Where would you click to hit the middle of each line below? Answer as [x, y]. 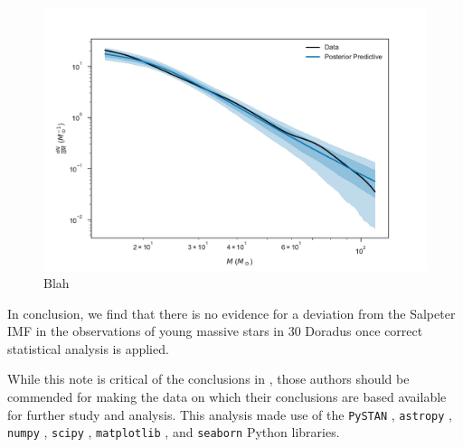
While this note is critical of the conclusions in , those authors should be [208, 379]
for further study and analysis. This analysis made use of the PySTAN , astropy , [230, 414]
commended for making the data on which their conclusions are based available [227, 397]
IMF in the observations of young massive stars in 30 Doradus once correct [215, 331]
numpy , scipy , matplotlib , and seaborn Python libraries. [174, 432]
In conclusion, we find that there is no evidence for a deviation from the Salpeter [231, 313]
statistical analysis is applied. [88, 348]
